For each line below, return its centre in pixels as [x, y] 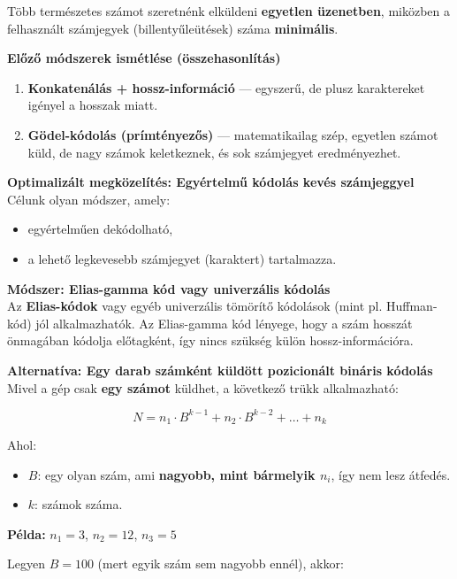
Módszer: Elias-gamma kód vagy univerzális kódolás [169, 288]
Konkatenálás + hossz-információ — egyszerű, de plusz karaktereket [226, 87]
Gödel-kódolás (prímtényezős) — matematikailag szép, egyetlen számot [233, 134]
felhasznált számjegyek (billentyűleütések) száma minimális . [173, 28]
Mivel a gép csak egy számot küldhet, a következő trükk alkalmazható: [203, 387]
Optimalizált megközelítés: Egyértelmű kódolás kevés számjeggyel [211, 182]
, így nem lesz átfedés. [391, 474]
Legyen [26, 564]
